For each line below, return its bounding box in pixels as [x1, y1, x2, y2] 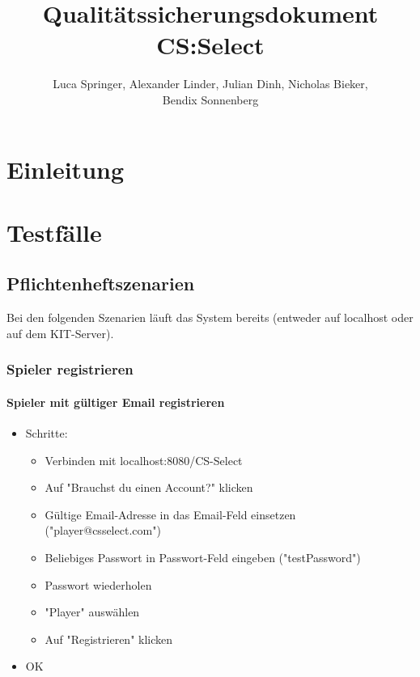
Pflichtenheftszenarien [6, 271, 195, 296]
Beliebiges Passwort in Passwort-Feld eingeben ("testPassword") [45, 549, 361, 566]
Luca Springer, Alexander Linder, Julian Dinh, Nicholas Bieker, [53, 75, 368, 92]
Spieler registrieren [6, 359, 134, 379]
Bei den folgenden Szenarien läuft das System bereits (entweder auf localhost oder [6, 309, 414, 326]
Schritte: [25, 425, 68, 442]
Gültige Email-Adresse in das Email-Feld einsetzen [45, 506, 296, 523]
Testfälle [6, 215, 102, 248]
